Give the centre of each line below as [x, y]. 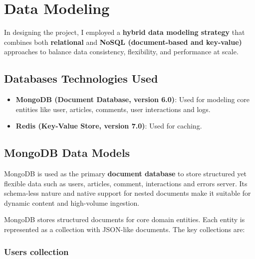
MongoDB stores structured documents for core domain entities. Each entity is [125, 219]
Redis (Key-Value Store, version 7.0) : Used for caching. [109, 126]
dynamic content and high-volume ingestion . [72, 202]
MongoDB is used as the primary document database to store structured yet [125, 174]
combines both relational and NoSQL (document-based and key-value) [123, 42]
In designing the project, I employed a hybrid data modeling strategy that [125, 32]
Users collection [36, 251]
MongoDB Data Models [67, 153]
